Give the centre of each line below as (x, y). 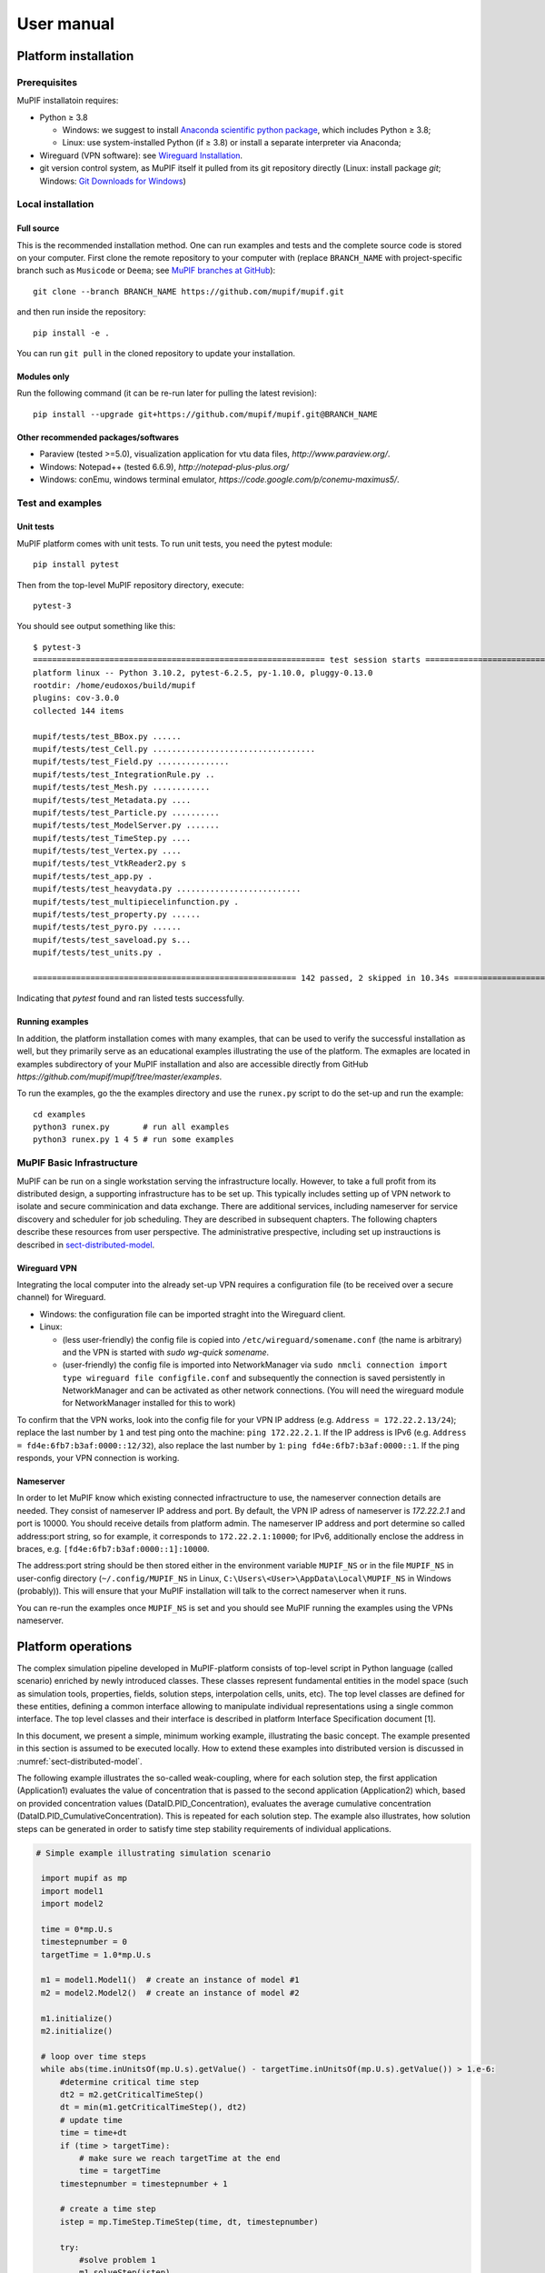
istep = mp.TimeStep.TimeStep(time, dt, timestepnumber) (189, 2222)
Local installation (55, 205)
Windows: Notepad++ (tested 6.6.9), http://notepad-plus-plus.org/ (164, 466)
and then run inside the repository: (81, 312)
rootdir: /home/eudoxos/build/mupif (114, 685)
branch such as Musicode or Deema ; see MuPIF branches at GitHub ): (146, 270)
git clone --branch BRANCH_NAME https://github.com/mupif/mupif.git (188, 291)
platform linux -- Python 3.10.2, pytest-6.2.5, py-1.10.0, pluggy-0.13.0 (203, 672)
